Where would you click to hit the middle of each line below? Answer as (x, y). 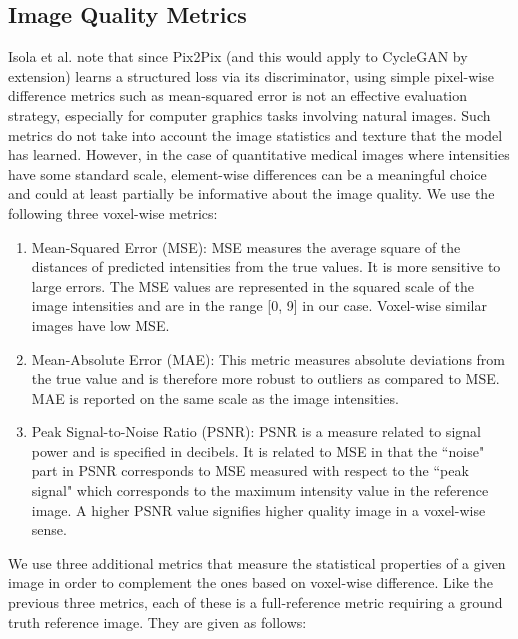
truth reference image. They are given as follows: (157, 621)
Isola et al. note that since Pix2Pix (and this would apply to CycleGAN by (238, 56)
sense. (49, 529)
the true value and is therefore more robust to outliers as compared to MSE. (265, 378)
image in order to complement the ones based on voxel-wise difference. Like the (251, 582)
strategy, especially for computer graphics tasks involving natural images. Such (249, 114)
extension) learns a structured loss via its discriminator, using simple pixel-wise (251, 75)
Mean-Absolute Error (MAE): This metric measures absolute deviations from (268, 358)
